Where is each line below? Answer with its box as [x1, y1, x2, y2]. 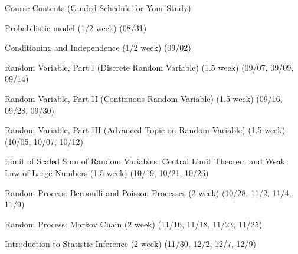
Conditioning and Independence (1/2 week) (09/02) [5, 41, 191, 54]
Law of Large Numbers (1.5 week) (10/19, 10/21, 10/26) [5, 166, 209, 179]
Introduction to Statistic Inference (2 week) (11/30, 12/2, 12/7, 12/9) [5, 237, 256, 250]
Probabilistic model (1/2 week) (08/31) [5, 21, 147, 34]
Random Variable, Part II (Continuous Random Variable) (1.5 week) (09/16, [5, 92, 283, 104]
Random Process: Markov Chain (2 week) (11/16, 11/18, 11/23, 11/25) [5, 217, 263, 230]
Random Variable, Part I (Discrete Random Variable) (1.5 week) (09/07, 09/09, [5, 61, 294, 73]
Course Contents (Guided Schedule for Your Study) [5, 2, 191, 14]
